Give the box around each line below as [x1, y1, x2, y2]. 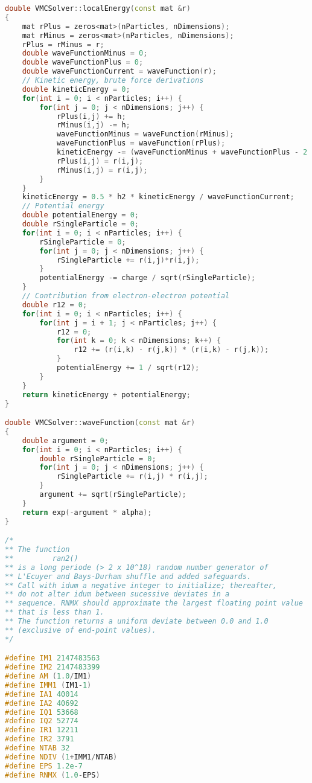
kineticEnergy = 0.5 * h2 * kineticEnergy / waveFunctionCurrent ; [22, 193, 294, 202]
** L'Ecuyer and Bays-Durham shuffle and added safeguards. [5, 572, 252, 581]
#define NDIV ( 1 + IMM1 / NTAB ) [5, 752, 118, 761]
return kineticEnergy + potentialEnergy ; [22, 390, 191, 399]
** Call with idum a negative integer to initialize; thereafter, [5, 581, 278, 590]
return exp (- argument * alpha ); [22, 508, 152, 517]
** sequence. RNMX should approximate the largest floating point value [5, 599, 303, 608]
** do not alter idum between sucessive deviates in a [5, 590, 230, 599]
